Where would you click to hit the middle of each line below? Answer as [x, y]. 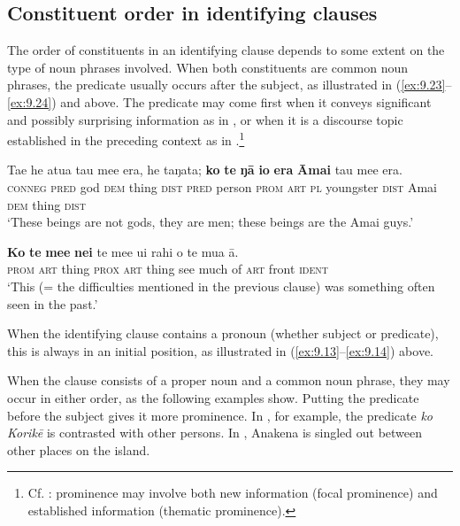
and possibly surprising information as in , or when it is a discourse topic [205, 119]
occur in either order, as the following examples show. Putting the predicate [213, 397]
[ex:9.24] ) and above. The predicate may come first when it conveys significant [219, 101]
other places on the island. [79, 449]
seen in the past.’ [53, 303]
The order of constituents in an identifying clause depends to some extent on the [226, 50]
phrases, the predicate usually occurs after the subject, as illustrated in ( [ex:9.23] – [230, 85]
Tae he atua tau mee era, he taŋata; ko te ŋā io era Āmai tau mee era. [205, 170]
